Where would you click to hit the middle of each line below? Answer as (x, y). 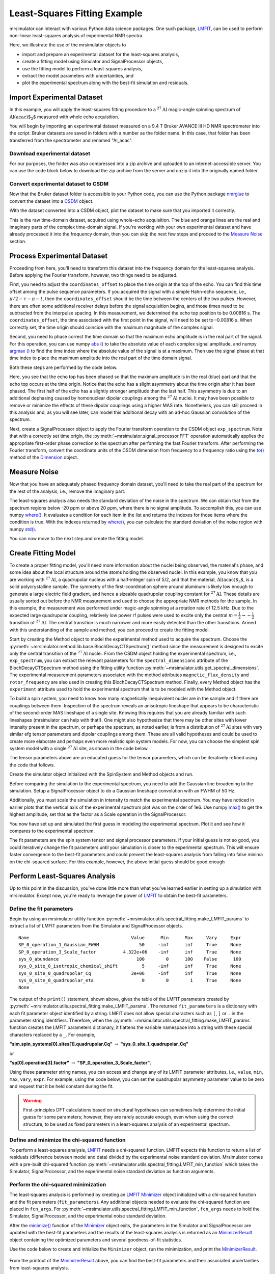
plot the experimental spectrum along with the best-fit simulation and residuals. (105, 83)
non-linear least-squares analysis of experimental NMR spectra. (76, 35)
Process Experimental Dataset (59, 256)
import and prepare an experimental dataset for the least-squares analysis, (101, 54)
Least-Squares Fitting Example (76, 13)
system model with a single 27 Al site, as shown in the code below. (79, 748)
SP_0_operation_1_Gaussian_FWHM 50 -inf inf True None (130, 945)
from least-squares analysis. (39, 1268)
